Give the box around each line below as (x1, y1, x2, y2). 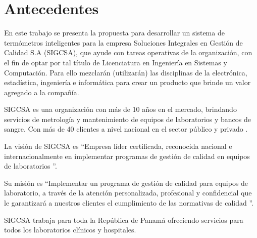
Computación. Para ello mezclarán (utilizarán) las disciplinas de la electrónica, (4, 67, 247, 77)
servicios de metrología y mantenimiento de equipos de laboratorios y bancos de (4, 113, 251, 124)
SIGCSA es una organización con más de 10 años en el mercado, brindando (4, 104, 237, 114)
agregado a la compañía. (4, 87, 79, 97)
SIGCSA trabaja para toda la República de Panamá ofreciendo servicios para (4, 214, 243, 225)
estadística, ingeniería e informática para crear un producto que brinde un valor (4, 77, 251, 88)
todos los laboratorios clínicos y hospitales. (4, 224, 136, 235)
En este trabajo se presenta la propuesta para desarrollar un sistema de (4, 27, 225, 38)
